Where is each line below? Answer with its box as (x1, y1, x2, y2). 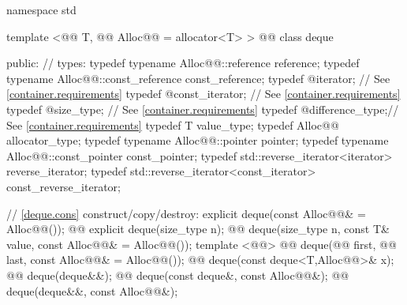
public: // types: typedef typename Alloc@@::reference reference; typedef (6, 55, 360, 71)
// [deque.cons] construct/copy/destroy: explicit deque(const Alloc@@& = (6, 205, 366, 221)
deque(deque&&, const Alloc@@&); (6, 282, 178, 299)
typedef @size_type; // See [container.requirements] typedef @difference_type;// (6, 100, 399, 117)
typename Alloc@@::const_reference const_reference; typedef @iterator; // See (6, 70, 390, 86)
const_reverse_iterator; (6, 178, 121, 194)
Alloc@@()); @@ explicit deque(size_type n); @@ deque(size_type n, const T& (6, 220, 390, 237)
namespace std (6, 2, 77, 17)
